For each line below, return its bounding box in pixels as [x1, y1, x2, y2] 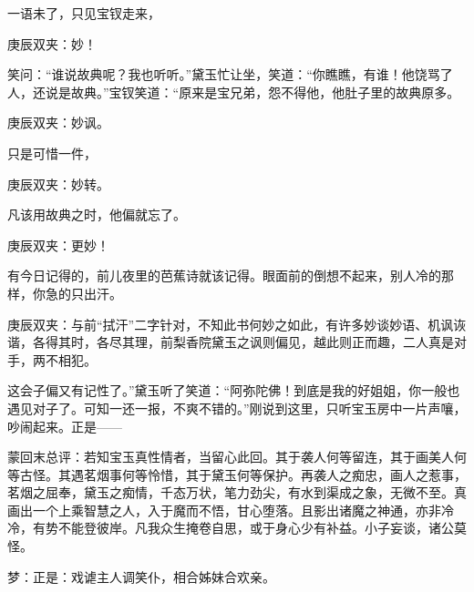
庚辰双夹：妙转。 [7, 174, 109, 193]
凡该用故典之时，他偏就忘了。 [7, 205, 186, 224]
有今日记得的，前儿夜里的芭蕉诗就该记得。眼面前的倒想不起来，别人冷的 [7, 266, 441, 285]
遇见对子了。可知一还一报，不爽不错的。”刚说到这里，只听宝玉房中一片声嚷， [7, 398, 467, 417]
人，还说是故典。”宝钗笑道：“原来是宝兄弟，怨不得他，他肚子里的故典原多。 [7, 82, 460, 101]
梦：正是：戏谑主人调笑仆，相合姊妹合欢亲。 [7, 566, 275, 586]
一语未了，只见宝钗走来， [7, 4, 160, 22]
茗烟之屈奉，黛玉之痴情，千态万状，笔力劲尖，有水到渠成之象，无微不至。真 [7, 483, 467, 502]
